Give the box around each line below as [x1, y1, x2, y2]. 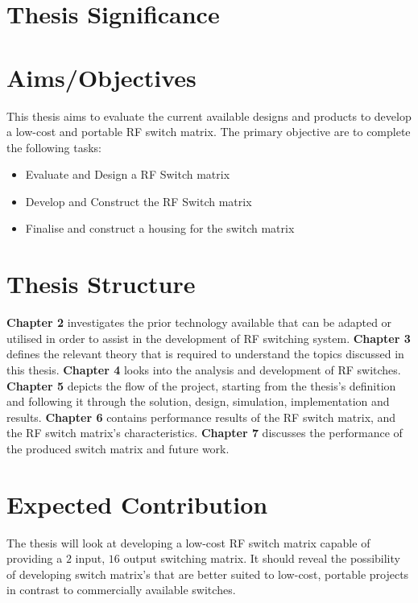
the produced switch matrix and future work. [6, 440, 230, 456]
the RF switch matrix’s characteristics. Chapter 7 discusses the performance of [6, 424, 403, 441]
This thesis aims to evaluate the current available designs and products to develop [6, 107, 412, 124]
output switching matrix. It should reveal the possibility [123, 550, 400, 567]
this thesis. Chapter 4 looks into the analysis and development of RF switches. [6, 361, 401, 378]
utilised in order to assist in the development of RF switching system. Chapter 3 [6, 329, 411, 346]
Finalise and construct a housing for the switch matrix [25, 220, 295, 237]
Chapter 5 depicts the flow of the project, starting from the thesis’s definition [6, 377, 396, 394]
